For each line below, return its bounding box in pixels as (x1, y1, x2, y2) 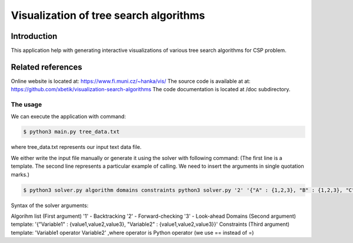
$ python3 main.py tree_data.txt (23, 128, 120, 135)
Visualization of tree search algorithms (11, 9, 205, 22)
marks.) (11, 171, 29, 178)
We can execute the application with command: (11, 112, 126, 120)
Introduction (11, 31, 58, 41)
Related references (11, 62, 82, 72)
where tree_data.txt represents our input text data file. (11, 144, 142, 151)
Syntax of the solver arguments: (11, 202, 89, 209)
